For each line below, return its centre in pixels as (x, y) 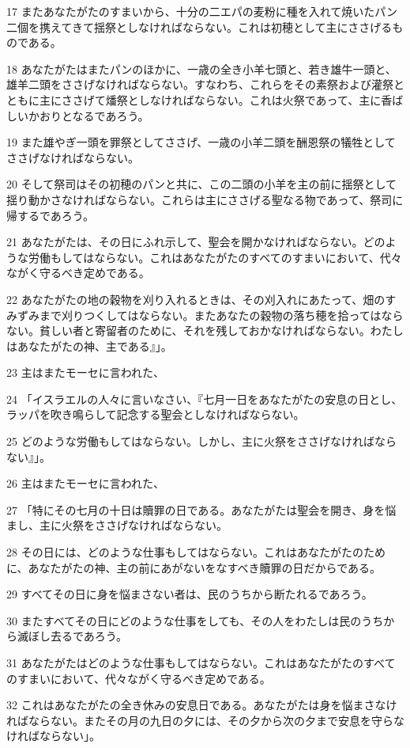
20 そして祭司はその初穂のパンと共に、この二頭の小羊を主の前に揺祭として (202, 184)
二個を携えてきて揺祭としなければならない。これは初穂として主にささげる (199, 27)
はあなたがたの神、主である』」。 (89, 346)
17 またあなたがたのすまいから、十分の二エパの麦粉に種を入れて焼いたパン (202, 11)
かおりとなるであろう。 (88, 115)
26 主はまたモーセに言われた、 (85, 483)
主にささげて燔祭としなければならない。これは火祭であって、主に (210, 99)
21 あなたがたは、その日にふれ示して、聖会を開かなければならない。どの (196, 242)
